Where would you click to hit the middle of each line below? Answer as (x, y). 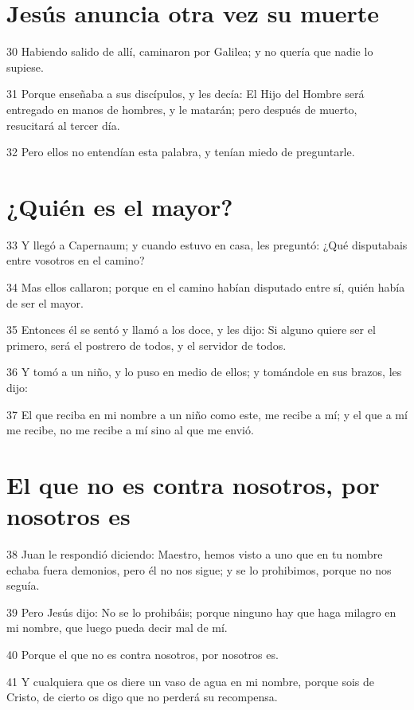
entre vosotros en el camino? (76, 260)
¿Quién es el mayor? (120, 206)
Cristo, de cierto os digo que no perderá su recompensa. (142, 697)
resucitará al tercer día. (63, 125)
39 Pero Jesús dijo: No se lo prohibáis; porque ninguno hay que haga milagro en (201, 612)
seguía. (23, 585)
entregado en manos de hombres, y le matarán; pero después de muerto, (182, 109)
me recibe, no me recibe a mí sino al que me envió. (130, 430)
